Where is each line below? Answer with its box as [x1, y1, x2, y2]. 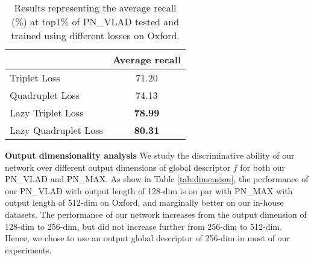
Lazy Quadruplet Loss [10, 123, 103, 137]
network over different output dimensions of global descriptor [5, 160, 231, 173]
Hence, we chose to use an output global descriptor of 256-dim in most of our [5, 232, 290, 244]
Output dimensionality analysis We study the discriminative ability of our [5, 149, 295, 161]
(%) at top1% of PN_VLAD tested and [11, 14, 180, 28]
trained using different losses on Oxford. [11, 28, 180, 42]
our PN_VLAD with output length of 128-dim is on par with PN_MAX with [5, 184, 293, 197]
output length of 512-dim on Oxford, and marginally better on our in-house [5, 196, 284, 209]
